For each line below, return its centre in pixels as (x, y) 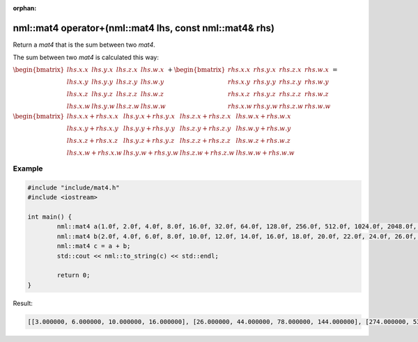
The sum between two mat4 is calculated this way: (86, 57)
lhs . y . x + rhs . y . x (149, 116)
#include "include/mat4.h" (73, 187)
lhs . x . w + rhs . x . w (94, 153)
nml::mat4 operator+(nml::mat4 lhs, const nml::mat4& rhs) (144, 28)
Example (28, 169)
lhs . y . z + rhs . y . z (149, 140)
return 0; (73, 275)
